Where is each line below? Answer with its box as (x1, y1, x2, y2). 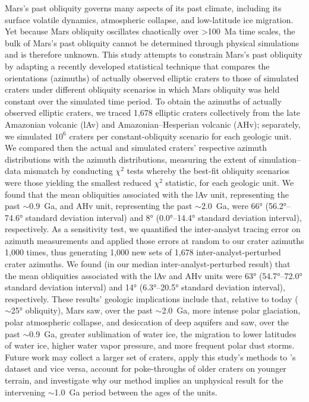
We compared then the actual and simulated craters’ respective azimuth (5, 141, 267, 154)
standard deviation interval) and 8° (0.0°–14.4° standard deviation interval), (25, 211, 302, 223)
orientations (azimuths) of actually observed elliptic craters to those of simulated (5, 71, 299, 84)
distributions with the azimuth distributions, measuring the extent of (5, 153, 256, 165)
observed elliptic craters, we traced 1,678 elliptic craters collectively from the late (5, 106, 301, 119)
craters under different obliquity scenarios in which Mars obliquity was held (5, 83, 280, 96)
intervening (5, 385, 46, 398)
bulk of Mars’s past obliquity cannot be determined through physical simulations (5, 36, 299, 49)
